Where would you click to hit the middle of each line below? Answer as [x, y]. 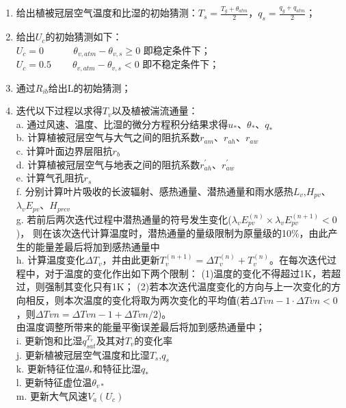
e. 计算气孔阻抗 [50, 178]
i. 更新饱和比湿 [49, 340]
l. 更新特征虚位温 [54, 382]
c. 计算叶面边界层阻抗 [64, 150]
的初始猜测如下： [84, 37]
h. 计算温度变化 [51, 260]
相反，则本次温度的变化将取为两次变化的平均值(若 [138, 300]
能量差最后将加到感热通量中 [97, 246]
